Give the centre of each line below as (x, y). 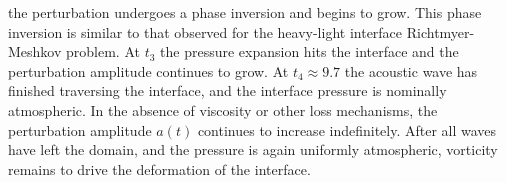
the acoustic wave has (411, 70)
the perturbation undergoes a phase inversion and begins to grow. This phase (245, 12)
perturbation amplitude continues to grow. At (148, 70)
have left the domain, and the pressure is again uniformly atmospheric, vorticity (253, 149)
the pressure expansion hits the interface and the (309, 51)
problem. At (103, 51)
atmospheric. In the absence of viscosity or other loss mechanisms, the (223, 109)
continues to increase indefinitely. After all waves (347, 129)
